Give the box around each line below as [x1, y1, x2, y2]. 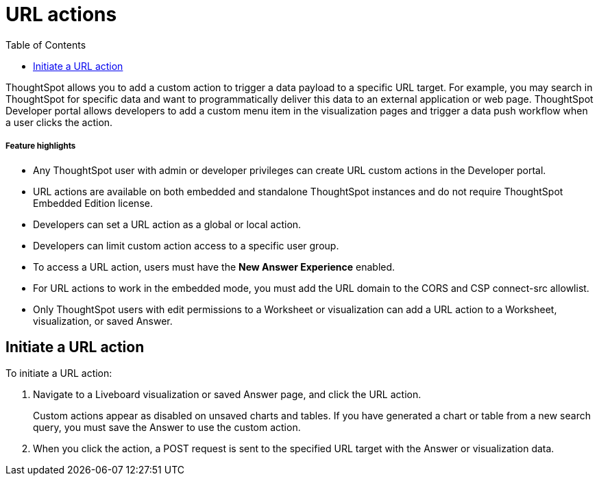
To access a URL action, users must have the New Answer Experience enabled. [33, 260, 395, 273]
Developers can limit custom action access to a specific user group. [33, 239, 339, 251]
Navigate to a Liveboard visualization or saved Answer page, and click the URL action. [33, 388, 421, 401]
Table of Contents [5, 38, 86, 51]
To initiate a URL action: [5, 367, 112, 380]
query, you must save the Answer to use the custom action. [33, 421, 301, 434]
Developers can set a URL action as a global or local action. [33, 218, 302, 230]
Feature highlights [5, 141, 76, 151]
